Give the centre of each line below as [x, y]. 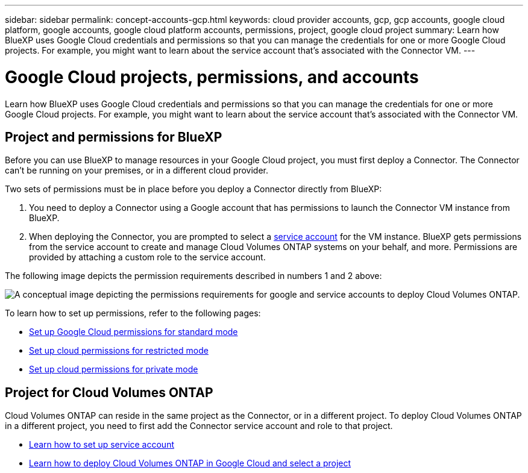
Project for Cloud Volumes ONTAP [109, 392]
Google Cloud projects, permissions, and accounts [212, 77]
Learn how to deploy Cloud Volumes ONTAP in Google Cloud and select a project [190, 463]
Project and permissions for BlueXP [114, 137]
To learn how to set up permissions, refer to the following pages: [133, 313]
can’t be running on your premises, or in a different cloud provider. [137, 171]
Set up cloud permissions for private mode [114, 369]
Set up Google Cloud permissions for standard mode [134, 332]
